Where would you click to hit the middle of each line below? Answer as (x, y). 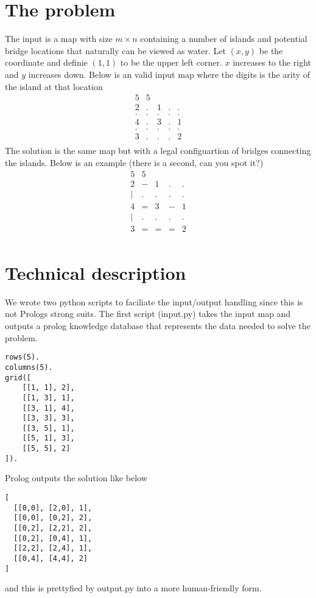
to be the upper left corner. (171, 62)
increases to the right (272, 62)
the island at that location (54, 86)
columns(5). (29, 367)
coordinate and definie (46, 62)
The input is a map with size (59, 39)
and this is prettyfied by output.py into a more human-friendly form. (133, 588)
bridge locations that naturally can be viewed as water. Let (115, 50)
